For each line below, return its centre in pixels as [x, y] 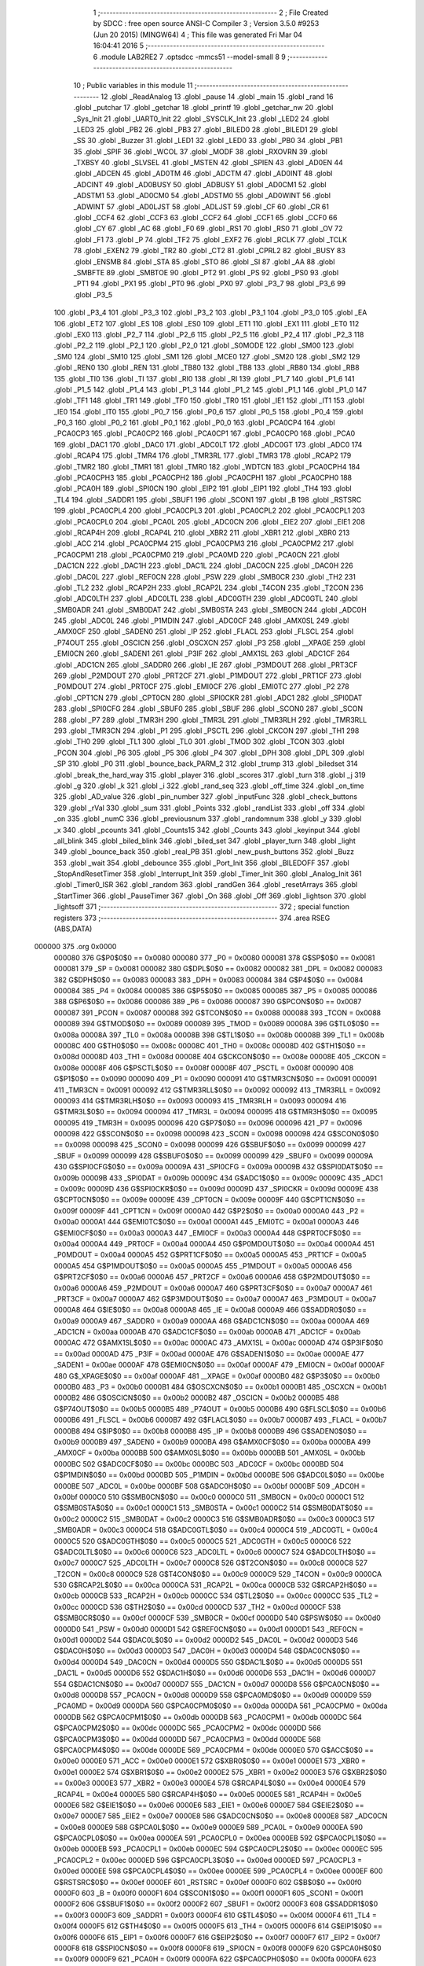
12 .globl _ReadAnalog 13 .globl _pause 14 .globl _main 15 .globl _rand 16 [217, 96]
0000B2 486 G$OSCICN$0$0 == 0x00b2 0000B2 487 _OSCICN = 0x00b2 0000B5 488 [196, 1398]
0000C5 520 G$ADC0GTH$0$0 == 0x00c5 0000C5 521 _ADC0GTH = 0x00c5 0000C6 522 [203, 1541]
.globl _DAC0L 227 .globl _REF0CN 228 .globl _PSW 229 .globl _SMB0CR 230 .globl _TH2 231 [205, 576]
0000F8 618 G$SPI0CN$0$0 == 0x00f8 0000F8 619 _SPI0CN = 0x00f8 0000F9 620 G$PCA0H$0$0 [217, 1948]
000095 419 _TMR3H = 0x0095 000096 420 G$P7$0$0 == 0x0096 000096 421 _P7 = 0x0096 [208, 1123]
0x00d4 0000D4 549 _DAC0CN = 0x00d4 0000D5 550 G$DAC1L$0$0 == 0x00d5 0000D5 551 [208, 1662]
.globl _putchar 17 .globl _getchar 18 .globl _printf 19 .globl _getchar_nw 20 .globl [203, 108]
